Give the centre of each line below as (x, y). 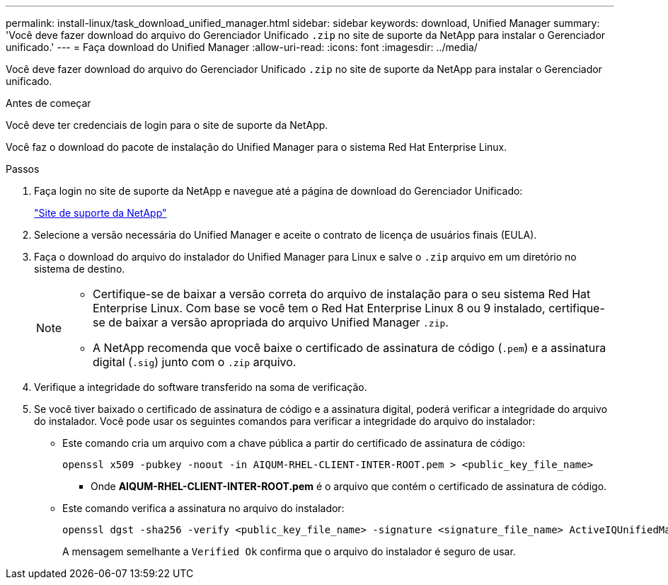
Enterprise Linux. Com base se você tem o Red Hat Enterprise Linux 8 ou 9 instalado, (319, 308)
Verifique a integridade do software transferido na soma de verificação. (201, 387)
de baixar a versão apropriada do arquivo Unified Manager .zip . (278, 322)
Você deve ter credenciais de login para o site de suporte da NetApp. (167, 125)
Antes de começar (48, 103)
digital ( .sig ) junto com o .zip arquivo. (195, 362)
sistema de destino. (80, 269)
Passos (23, 169)
